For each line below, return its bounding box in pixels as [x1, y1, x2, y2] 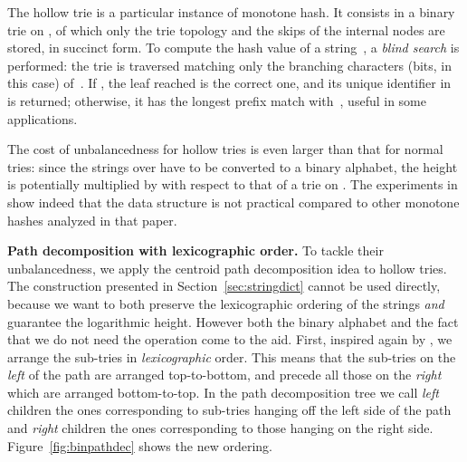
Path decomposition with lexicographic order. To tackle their [7, 241, 384, 260]
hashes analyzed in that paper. [7, 210, 177, 229]
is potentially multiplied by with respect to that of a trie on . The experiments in [7, 175, 458, 194]
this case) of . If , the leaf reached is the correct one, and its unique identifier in [7, 73, 452, 92]
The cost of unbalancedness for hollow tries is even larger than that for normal [7, 140, 443, 159]
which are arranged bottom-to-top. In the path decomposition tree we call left [7, 382, 439, 401]
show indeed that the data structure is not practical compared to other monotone [7, 192, 460, 211]
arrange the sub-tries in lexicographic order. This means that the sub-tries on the [7, 347, 456, 366]
